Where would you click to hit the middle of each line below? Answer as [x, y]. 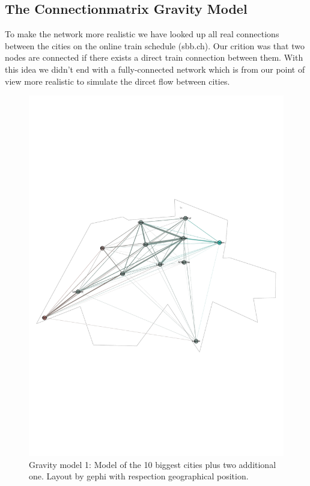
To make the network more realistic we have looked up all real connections [142, 34]
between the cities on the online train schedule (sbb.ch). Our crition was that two [155, 45]
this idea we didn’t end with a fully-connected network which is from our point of [155, 69]
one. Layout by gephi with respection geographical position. [139, 476]
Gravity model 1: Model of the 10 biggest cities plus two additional [153, 464]
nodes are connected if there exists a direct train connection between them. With [154, 57]
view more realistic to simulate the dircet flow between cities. [117, 81]
